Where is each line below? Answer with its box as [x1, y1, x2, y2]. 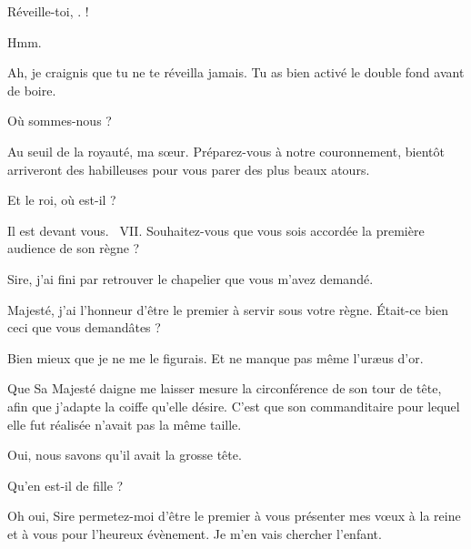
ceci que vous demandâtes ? [7, 318, 161, 337]
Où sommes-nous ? [7, 111, 112, 130]
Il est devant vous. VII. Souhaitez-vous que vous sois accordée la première [7, 220, 425, 239]
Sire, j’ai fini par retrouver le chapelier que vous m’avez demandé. [7, 269, 374, 288]
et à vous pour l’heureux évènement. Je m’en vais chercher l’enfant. [7, 524, 382, 543]
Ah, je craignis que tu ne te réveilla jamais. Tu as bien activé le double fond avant [7, 63, 465, 82]
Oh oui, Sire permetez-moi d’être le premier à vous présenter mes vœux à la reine [7, 506, 461, 525]
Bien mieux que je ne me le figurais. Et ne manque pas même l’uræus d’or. [7, 348, 424, 367]
